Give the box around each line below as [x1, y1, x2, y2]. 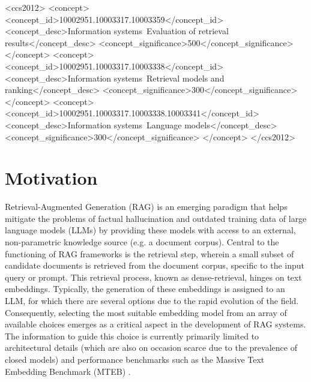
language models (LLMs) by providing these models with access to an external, [5, 224, 296, 236]
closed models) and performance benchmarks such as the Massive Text [5, 353, 265, 365]
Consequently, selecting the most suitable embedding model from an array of [5, 306, 287, 318]
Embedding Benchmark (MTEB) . [5, 365, 131, 377]
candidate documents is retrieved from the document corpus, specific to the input [5, 259, 305, 272]
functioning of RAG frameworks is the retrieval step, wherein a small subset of [5, 247, 294, 260]
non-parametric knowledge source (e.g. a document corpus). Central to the [5, 236, 279, 248]
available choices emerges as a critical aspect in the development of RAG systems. [5, 318, 306, 330]
